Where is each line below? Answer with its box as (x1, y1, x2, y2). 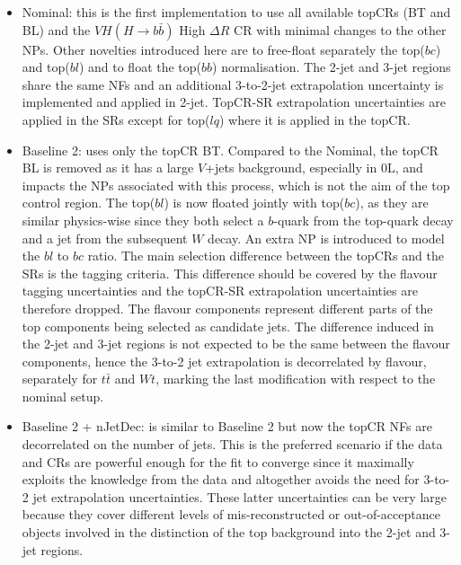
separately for (22, 369, 98, 388)
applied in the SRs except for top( (22, 110, 210, 128)
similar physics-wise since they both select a (22, 210, 264, 229)
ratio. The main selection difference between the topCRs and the (87, 246, 444, 265)
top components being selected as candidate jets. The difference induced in (22, 316, 434, 335)
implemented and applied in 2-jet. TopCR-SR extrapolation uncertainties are (22, 93, 446, 111)
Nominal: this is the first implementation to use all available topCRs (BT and (22, 3, 451, 21)
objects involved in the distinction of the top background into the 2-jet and (22, 523, 436, 542)
